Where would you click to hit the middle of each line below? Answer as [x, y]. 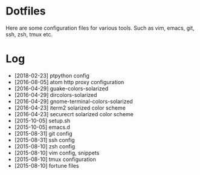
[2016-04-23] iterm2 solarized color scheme [70, 108]
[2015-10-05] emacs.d [42, 127]
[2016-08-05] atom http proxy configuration [69, 82]
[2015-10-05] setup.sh [42, 121]
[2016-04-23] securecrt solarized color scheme [74, 114]
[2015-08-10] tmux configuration [55, 159]
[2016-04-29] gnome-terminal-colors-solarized [74, 101]
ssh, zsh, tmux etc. [29, 34]
